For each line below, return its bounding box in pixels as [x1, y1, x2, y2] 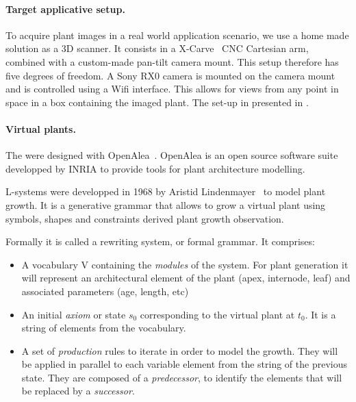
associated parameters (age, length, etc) [21, 284, 189, 298]
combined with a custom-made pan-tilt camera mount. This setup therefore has [5, 54, 339, 68]
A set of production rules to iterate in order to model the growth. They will [21, 343, 338, 357]
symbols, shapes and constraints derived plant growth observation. [5, 211, 284, 225]
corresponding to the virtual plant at [140, 307, 295, 321]
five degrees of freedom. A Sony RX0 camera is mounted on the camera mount [5, 68, 335, 82]
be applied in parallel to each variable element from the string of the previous [21, 357, 347, 371]
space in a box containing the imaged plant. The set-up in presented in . [5, 95, 309, 109]
